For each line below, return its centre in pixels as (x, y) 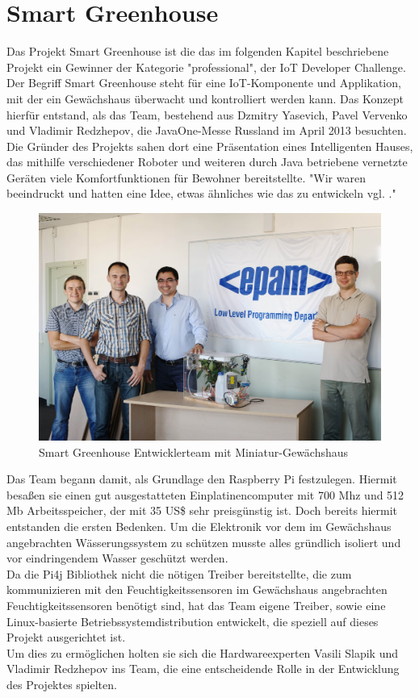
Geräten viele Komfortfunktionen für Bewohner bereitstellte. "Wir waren (186, 177)
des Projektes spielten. (62, 684)
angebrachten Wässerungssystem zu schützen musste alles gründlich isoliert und (204, 542)
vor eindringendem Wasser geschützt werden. (117, 558)
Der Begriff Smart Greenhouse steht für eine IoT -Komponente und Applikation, (204, 83)
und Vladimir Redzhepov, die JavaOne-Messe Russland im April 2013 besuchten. (207, 130)
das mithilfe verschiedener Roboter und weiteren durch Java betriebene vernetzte (207, 162)
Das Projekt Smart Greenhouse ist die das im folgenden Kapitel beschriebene (198, 51)
